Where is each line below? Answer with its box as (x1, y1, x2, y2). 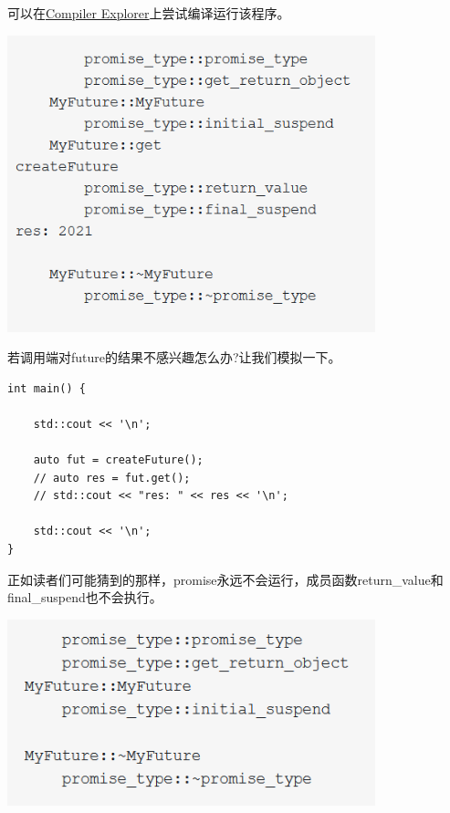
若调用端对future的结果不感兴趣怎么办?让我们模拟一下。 (7, 348, 341, 367)
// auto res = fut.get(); (33, 471, 191, 485)
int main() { (7, 381, 86, 395)
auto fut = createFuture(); (33, 453, 204, 467)
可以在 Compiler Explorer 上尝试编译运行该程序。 (7, 4, 290, 22)
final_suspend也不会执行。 (7, 588, 162, 607)
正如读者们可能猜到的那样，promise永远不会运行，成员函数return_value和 (7, 569, 444, 589)
